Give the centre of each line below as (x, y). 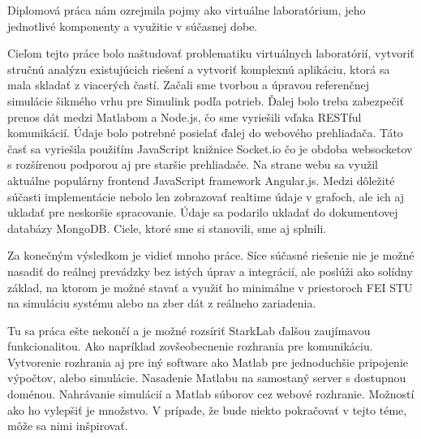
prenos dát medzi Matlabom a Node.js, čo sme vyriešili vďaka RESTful (185, 116)
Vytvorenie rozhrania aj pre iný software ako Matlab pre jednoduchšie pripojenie (208, 362)
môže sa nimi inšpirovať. (68, 426)
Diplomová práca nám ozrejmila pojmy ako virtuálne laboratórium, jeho (187, 10)
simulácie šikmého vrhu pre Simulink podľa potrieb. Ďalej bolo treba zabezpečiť (206, 100)
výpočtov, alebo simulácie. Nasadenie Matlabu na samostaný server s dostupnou (207, 378)
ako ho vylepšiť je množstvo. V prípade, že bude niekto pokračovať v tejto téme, (207, 409)
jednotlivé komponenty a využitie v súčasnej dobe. (133, 26)
